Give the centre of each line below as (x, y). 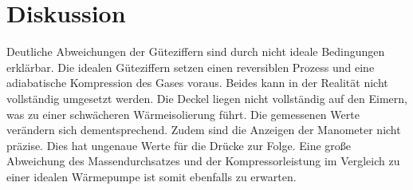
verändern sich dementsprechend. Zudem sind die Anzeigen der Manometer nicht (204, 130)
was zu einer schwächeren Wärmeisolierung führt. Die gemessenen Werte (183, 114)
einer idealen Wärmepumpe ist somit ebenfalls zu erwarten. (151, 176)
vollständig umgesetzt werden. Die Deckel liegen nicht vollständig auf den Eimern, (207, 98)
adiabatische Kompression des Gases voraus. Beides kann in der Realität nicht (197, 83)
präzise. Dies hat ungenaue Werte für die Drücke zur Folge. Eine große (179, 145)
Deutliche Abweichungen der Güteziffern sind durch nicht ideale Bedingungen (196, 51)
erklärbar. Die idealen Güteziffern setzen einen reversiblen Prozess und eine (191, 67)
